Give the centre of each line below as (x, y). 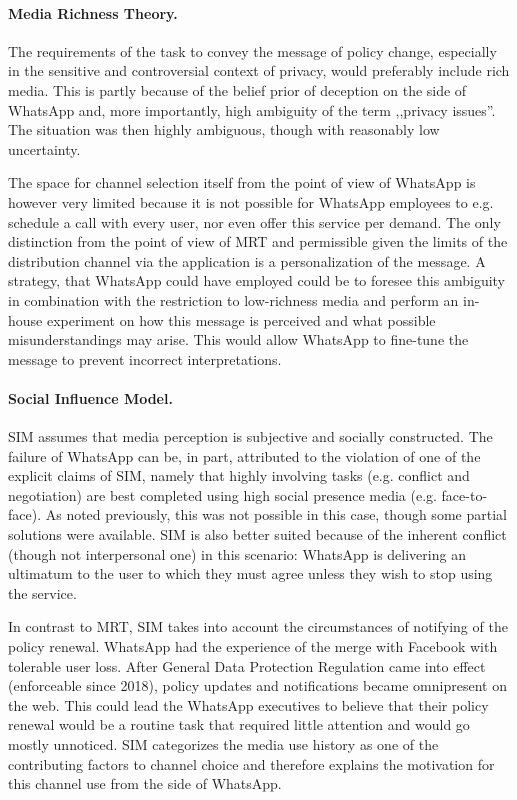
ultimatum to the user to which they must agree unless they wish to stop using (250, 573)
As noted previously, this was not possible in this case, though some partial (276, 514)
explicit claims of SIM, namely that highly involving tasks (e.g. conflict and (239, 475)
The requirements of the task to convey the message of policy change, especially (252, 50)
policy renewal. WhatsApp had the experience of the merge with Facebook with (253, 646)
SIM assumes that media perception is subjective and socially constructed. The (250, 436)
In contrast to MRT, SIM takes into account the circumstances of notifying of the (258, 626)
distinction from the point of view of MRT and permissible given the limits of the (258, 241)
